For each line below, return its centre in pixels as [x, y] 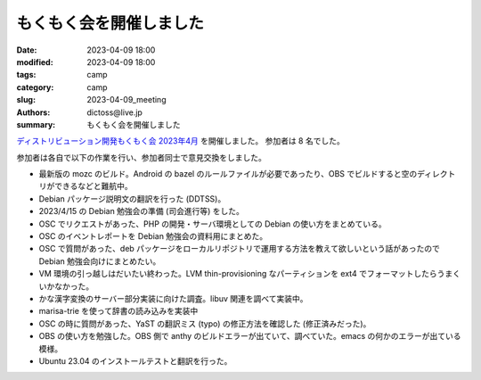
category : [35, 87]
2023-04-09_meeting [126, 100]
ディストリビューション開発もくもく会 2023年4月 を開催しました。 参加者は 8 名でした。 [180, 141]
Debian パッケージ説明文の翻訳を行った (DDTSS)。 [132, 198]
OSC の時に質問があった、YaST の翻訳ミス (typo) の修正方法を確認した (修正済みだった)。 [205, 323]
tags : [26, 75]
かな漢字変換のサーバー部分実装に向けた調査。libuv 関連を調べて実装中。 [173, 298]
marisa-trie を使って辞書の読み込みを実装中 [118, 311]
